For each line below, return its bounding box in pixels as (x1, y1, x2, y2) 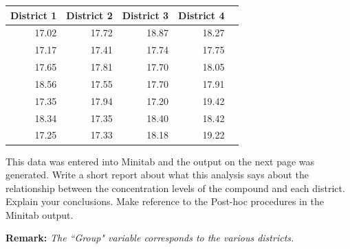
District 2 (66, 8, 113, 22)
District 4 (178, 8, 225, 22)
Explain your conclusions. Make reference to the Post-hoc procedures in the (6, 194, 324, 209)
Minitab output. (6, 207, 74, 222)
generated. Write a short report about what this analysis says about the (6, 167, 309, 182)
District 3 (122, 8, 169, 22)
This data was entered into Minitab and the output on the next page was (6, 154, 315, 168)
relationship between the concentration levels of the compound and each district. (6, 180, 345, 195)
